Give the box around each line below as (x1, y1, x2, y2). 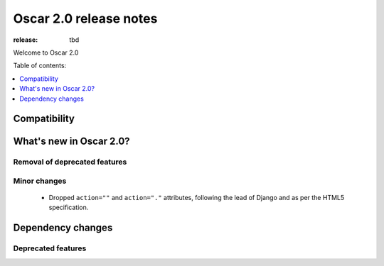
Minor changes (13, 176, 67, 186)
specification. (48, 203, 89, 212)
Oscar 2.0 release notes (13, 11, 158, 26)
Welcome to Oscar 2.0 (13, 48, 79, 57)
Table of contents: (13, 61, 67, 70)
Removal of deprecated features (13, 157, 127, 167)
